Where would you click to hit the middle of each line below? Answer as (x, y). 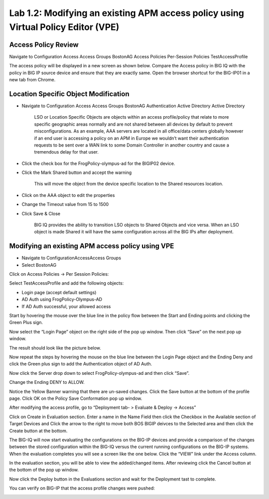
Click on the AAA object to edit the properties (68, 195)
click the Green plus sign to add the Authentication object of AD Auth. (81, 364)
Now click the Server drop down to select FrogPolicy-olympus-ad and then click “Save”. (99, 373)
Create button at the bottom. (38, 431)
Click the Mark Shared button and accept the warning (77, 172)
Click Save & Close (41, 213)
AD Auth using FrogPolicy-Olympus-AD (62, 300)
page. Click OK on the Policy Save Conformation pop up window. (76, 398)
